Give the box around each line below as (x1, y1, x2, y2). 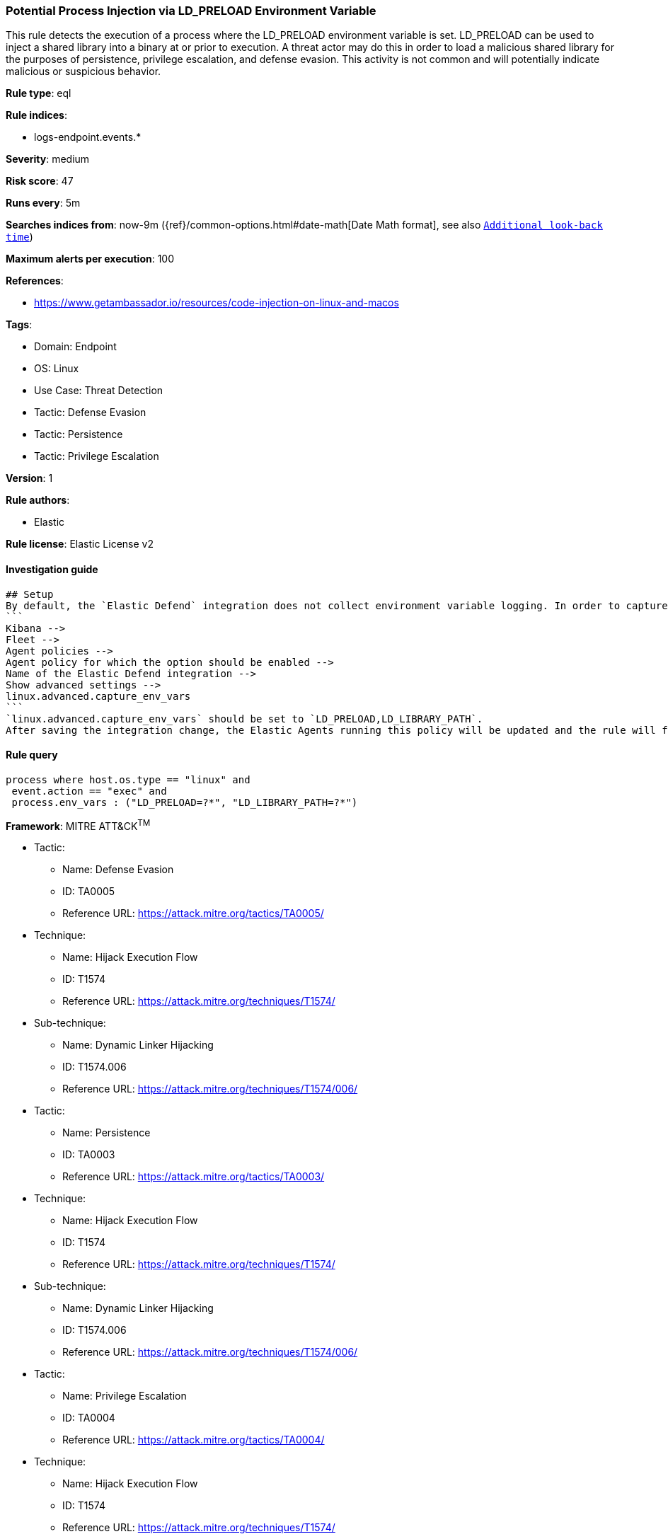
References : (6, 275, 64, 287)
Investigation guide (6, 563, 98, 575)
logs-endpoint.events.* (34, 131, 142, 144)
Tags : (6, 318, 33, 331)
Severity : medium (6, 153, 90, 166)
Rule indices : (6, 109, 67, 122)
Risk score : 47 (6, 175, 74, 188)
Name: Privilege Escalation (62, 1390, 187, 1402)
